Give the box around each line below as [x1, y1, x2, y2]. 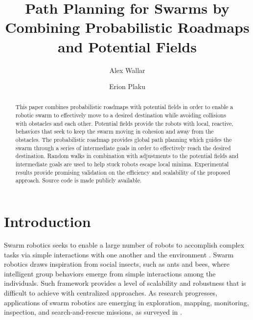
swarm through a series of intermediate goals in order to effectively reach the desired [15, 143, 231, 152]
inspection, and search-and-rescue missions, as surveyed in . [4, 307, 182, 317]
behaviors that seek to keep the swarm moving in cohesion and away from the [15, 127, 214, 136]
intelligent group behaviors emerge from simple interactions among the [4, 268, 216, 278]
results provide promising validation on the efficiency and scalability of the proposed [15, 168, 230, 176]
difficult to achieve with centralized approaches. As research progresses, [4, 287, 217, 297]
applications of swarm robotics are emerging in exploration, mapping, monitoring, [4, 297, 249, 307]
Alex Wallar [109, 65, 145, 75]
